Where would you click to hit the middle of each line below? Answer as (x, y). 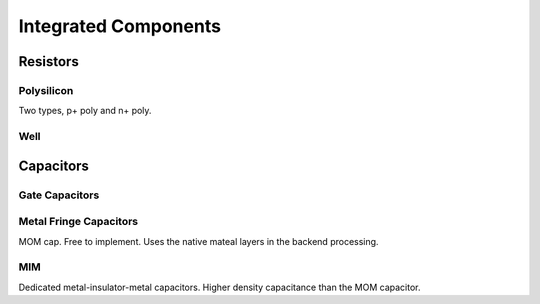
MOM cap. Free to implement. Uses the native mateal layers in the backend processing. (198, 241)
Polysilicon (46, 90)
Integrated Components (120, 26)
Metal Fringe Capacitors (78, 222)
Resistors (48, 61)
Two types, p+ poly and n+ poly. (85, 111)
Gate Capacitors (59, 195)
